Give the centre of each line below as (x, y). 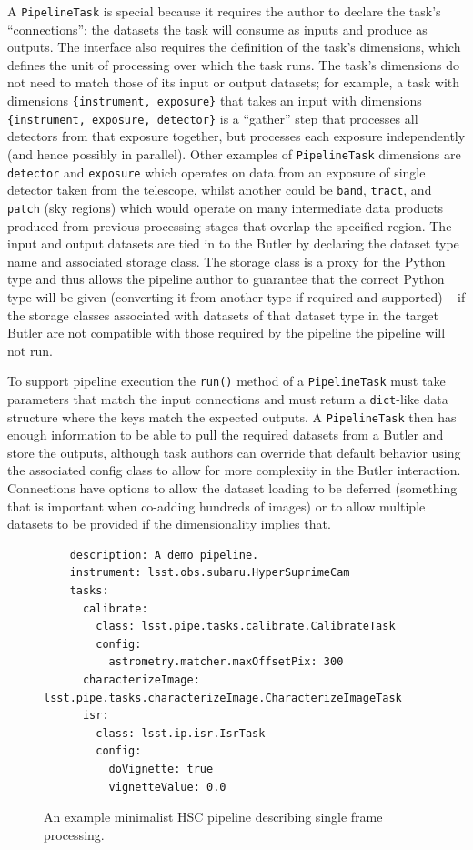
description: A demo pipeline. (164, 555)
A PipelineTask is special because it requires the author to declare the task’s (224, 11)
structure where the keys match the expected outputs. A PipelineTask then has (232, 416)
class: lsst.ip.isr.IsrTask (181, 733)
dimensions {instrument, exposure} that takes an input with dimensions (215, 101)
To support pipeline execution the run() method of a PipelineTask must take (226, 381)
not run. (30, 350)
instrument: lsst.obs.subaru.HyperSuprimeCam (210, 573)
